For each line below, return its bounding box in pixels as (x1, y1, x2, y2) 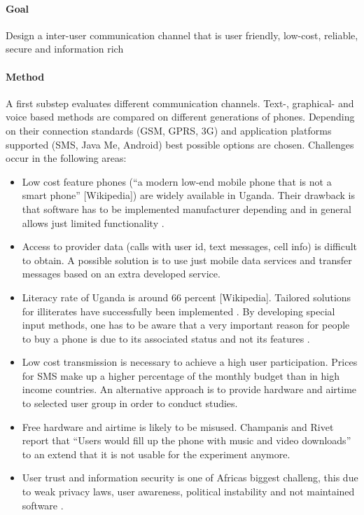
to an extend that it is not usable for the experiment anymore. (22, 446, 290, 461)
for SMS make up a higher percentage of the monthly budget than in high (22, 368, 340, 383)
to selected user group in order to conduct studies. (22, 396, 238, 411)
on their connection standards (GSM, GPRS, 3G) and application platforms (6, 123, 332, 137)
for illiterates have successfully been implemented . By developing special (22, 303, 335, 318)
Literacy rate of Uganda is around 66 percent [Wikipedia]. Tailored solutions (22, 289, 351, 304)
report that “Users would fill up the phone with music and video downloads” (22, 433, 351, 448)
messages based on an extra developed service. (22, 266, 220, 281)
